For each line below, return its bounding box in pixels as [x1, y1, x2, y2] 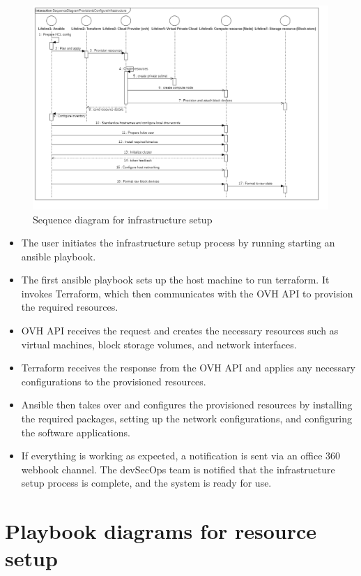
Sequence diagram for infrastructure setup [33, 212, 213, 226]
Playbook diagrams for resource [5, 517, 317, 545]
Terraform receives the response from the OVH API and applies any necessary [21, 360, 356, 375]
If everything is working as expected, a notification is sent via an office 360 [21, 448, 341, 463]
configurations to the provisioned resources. [21, 374, 206, 388]
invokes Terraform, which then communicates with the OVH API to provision [21, 286, 353, 300]
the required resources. [21, 300, 118, 314]
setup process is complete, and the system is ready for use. [21, 475, 272, 490]
